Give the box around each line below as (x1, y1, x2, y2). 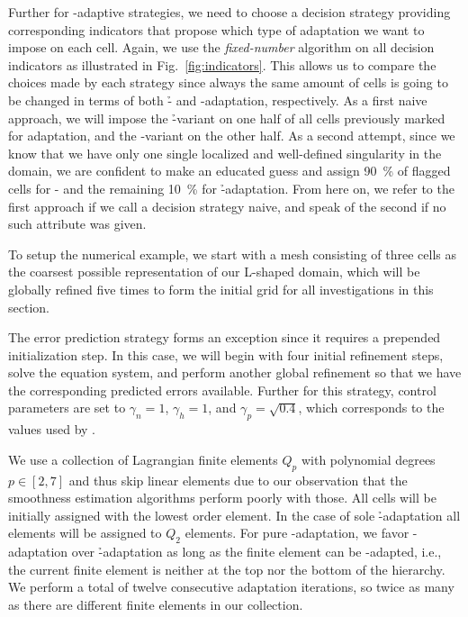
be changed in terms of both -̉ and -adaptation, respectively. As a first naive (8, 90, 427, 109)
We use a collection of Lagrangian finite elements (8, 449, 278, 468)
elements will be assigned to (8, 523, 162, 542)
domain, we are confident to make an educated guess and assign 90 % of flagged (8, 161, 451, 180)
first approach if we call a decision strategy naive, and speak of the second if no (8, 196, 446, 215)
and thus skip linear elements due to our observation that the (68, 470, 408, 489)
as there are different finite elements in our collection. (8, 595, 303, 614)
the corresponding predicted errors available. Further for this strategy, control (8, 380, 436, 399)
